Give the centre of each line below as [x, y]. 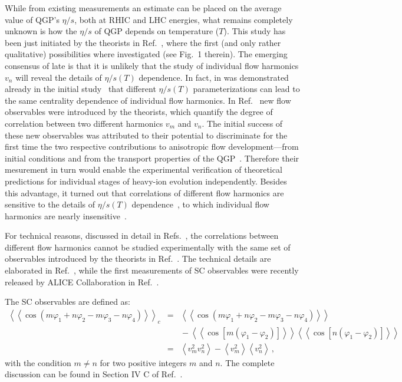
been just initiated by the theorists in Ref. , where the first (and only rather [143, 42]
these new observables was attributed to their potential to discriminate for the [146, 135]
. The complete [247, 362]
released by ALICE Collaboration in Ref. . [82, 281]
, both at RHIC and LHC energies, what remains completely [184, 19]
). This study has [255, 31]
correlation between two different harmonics [84, 123]
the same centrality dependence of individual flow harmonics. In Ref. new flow [148, 100]
